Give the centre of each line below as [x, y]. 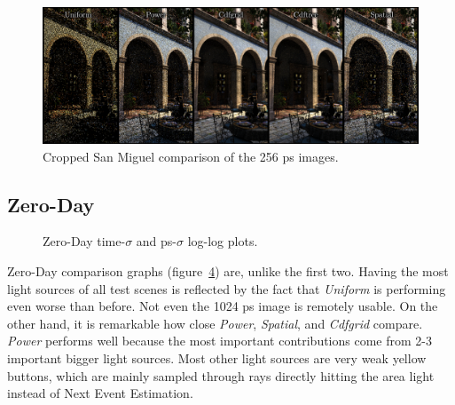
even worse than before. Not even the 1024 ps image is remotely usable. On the [223, 306]
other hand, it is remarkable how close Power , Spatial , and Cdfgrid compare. [215, 323]
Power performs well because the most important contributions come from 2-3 [220, 341]
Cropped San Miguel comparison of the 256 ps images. [191, 156]
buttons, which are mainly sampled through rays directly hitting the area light [221, 375]
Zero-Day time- [84, 241]
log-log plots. [223, 241]
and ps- [157, 241]
